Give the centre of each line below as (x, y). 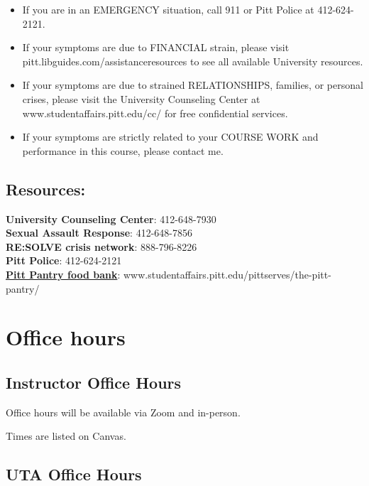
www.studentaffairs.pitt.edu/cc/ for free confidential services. (155, 113)
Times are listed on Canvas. (66, 436)
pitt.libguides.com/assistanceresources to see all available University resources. (193, 61)
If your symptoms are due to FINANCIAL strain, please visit (156, 47)
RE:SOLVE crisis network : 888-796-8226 (101, 246)
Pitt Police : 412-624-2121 (64, 260)
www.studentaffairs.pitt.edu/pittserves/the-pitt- (227, 274)
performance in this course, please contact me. (123, 150)
